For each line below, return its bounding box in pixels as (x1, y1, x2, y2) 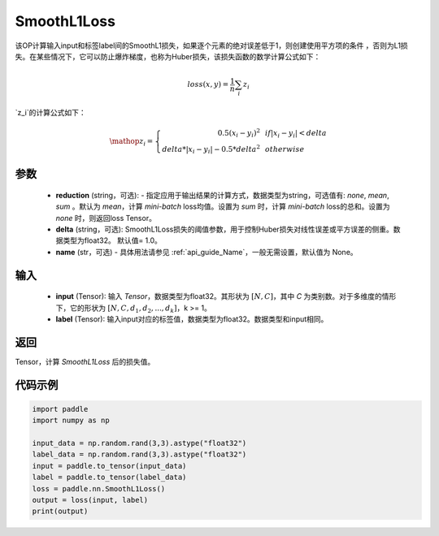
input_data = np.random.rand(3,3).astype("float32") (32, 439, 247, 448)
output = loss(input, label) (32, 495, 149, 505)
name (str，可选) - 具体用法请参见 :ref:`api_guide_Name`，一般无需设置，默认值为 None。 (55, 247, 358, 257)
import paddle (32, 404, 89, 413)
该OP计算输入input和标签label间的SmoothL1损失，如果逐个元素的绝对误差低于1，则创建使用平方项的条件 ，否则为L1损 (15, 41, 408, 50)
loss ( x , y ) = (187, 80, 229, 89)
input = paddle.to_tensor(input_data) (32, 461, 187, 470)
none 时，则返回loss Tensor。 (55, 213, 156, 223)
